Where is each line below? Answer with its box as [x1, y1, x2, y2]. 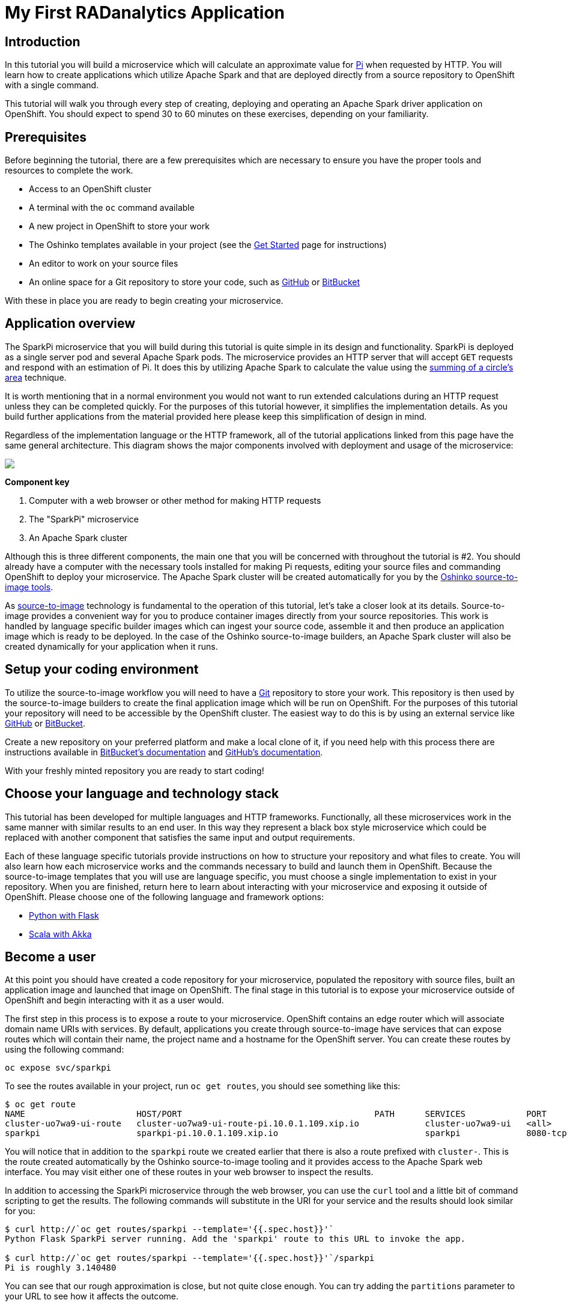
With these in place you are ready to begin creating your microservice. [5, 295, 283, 306]
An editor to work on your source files [29, 258, 178, 269]
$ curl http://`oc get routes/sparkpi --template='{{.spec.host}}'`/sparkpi [5, 1253, 375, 1263]
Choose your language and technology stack [5, 786, 279, 802]
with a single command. [5, 80, 99, 91]
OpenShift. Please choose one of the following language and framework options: [5, 891, 324, 902]
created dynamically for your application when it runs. [5, 641, 218, 651]
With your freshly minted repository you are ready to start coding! [5, 765, 264, 776]
